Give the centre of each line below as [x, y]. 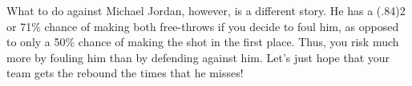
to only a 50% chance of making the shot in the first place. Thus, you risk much [203, 42]
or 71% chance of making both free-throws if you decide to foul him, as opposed [203, 26]
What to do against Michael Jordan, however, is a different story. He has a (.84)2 [206, 10]
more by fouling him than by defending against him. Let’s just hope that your [198, 57]
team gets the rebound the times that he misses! [125, 73]
